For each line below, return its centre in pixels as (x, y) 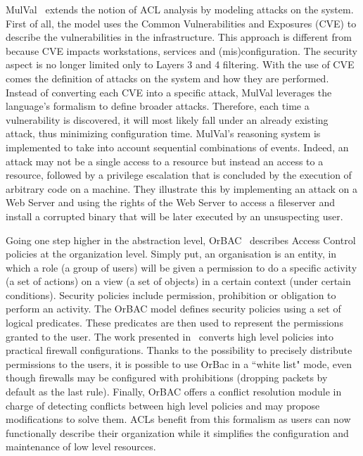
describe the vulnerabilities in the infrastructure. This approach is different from (179, 37)
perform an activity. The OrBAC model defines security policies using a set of (173, 309)
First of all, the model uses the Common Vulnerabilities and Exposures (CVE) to (181, 23)
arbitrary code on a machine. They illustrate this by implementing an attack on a (182, 188)
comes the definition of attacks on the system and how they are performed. (167, 78)
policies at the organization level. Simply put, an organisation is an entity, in (171, 254)
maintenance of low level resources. (81, 446)
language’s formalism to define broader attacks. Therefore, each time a (158, 106)
